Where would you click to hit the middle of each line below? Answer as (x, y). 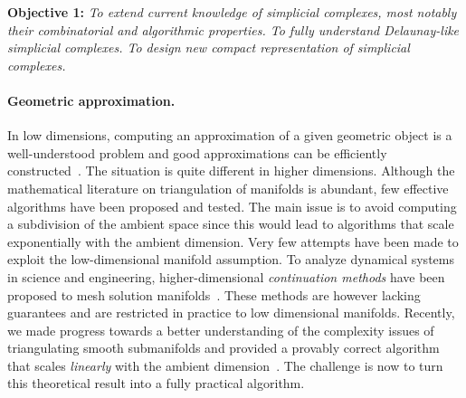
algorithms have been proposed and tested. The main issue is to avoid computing (232, 206)
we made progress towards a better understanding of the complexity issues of (221, 330)
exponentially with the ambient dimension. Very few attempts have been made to (233, 241)
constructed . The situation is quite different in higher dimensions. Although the (231, 171)
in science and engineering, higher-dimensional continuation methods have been (226, 276)
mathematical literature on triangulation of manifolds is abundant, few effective (228, 188)
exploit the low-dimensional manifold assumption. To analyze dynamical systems (231, 259)
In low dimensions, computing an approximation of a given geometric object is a (230, 135)
